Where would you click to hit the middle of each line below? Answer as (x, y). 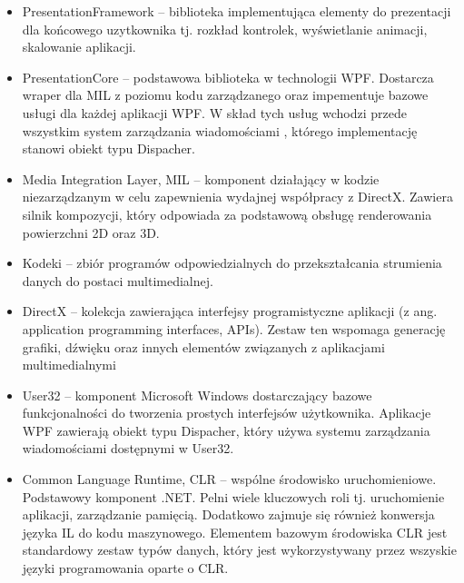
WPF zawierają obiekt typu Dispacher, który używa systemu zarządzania (226, 430)
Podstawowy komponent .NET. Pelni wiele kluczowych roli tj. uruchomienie (233, 496)
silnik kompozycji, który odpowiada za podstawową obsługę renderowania (227, 214)
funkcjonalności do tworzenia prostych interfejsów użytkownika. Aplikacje (227, 413)
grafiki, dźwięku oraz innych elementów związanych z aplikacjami (203, 346)
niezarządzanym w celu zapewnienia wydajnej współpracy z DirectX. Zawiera (237, 197)
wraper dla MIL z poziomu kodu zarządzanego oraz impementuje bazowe (225, 95)
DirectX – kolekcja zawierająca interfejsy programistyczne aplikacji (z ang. (230, 311)
